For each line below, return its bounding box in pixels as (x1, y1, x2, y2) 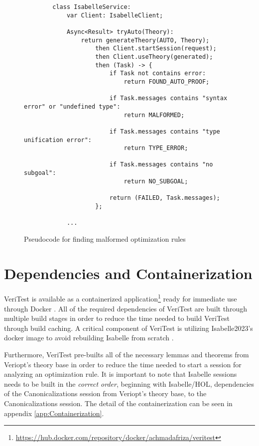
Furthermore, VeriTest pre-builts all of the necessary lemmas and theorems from (4, 349, 249, 360)
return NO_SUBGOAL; (124, 177, 188, 185)
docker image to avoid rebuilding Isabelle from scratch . (4, 332, 174, 343)
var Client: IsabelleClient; (66, 11, 163, 19)
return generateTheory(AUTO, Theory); (81, 36, 210, 44)
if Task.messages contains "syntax (109, 95, 228, 102)
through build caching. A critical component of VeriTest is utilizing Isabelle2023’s (4, 322, 253, 333)
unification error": (24, 136, 92, 144)
